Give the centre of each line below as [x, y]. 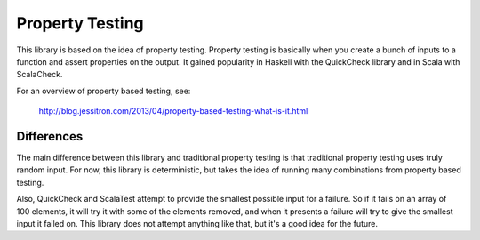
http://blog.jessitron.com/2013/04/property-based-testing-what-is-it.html [173, 111]
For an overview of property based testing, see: [104, 91]
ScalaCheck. [40, 75]
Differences [50, 136]
